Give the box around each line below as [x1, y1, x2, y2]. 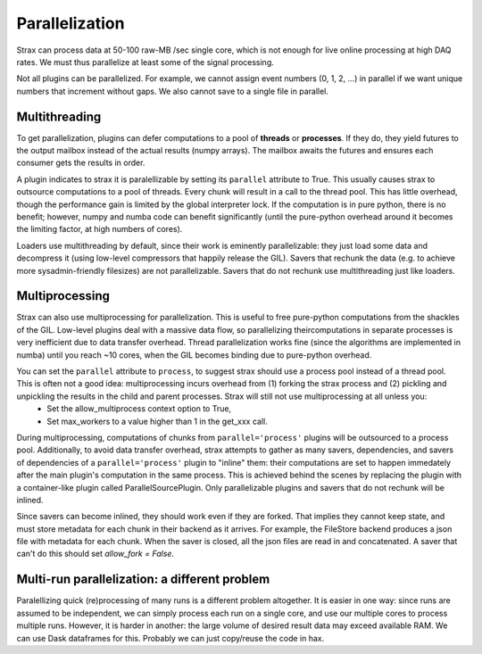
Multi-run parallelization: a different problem [16, 572, 270, 587]
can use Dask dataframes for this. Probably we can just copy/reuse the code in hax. [16, 633, 325, 643]
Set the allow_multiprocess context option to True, [46, 403, 232, 414]
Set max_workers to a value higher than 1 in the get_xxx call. [46, 416, 268, 426]
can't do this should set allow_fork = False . [16, 549, 174, 559]
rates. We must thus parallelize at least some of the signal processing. [16, 56, 274, 67]
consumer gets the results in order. [16, 157, 145, 169]
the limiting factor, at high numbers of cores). [16, 224, 183, 235]
